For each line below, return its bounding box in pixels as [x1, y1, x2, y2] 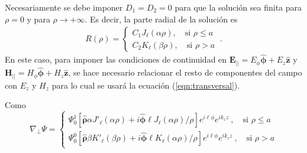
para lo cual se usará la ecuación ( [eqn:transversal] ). [51, 79, 240, 91]
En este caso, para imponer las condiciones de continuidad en [5, 53, 227, 66]
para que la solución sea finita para [174, 1, 302, 13]
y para [27, 12, 50, 25]
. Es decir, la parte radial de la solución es [85, 12, 238, 25]
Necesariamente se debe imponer [5, 1, 123, 13]
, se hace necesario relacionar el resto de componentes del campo [68, 66, 302, 79]
